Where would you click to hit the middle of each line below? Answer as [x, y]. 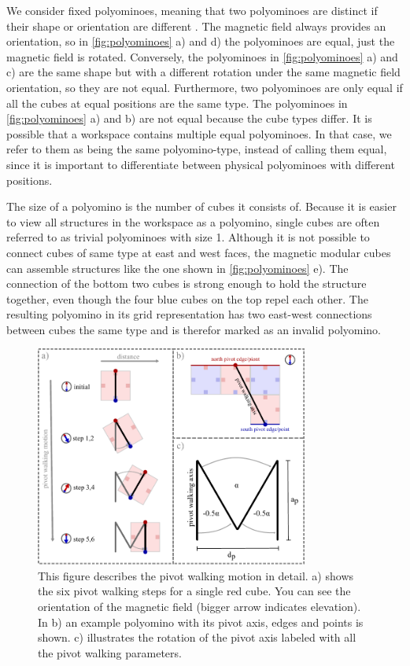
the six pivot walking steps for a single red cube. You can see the [194, 591]
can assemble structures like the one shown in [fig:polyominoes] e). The [177, 268]
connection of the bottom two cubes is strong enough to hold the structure [187, 283]
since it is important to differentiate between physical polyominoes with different [201, 164]
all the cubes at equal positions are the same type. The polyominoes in [177, 103]
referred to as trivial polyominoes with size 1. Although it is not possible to [188, 237]
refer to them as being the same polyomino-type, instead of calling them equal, [197, 149]
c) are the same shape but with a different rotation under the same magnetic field [203, 72]
